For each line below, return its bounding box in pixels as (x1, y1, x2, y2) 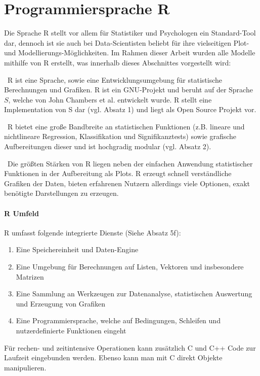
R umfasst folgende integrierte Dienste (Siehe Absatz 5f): (4, 227, 181, 237)
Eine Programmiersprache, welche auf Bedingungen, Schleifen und (16, 315, 221, 326)
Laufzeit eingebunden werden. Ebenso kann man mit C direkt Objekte (4, 352, 223, 363)
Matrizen (16, 271, 44, 282)
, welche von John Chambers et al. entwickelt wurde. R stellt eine (8, 94, 212, 105)
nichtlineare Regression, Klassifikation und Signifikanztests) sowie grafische (4, 131, 237, 142)
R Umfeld (4, 208, 39, 218)
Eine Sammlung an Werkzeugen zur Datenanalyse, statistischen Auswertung (16, 288, 252, 299)
